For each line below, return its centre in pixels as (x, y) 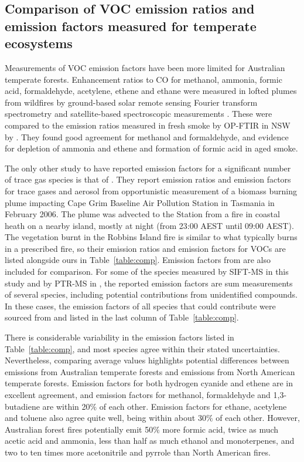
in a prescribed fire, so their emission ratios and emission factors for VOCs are (145, 248)
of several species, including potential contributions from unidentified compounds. (151, 294)
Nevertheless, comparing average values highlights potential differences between (147, 360)
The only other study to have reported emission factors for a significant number (148, 168)
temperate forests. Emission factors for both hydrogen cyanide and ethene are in (149, 383)
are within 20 (66, 406)
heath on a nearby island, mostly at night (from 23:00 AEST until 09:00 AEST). (149, 225)
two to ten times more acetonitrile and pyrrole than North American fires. (138, 452)
